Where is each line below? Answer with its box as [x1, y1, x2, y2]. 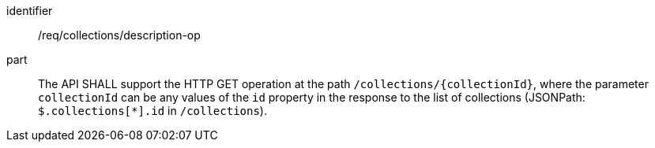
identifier [6, 4, 53, 17]
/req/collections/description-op [38, 28, 201, 42]
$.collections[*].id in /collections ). [38, 104, 267, 117]
